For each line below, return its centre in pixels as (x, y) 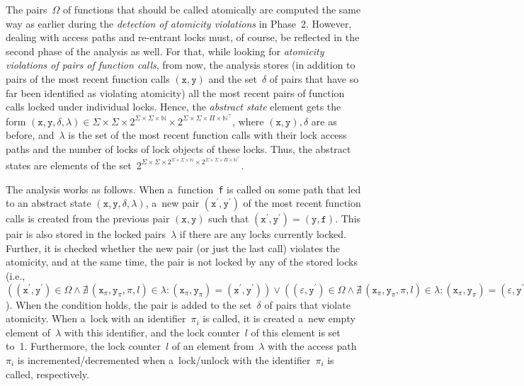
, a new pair (172, 203)
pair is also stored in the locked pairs (86, 234)
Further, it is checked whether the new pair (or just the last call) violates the (173, 248)
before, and (30, 135)
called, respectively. (47, 374)
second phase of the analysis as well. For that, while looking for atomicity (165, 51)
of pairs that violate (307, 304)
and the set (233, 78)
